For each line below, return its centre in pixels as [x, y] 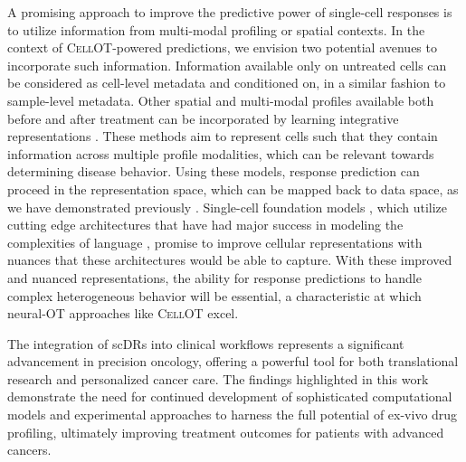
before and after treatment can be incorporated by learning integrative [203, 118]
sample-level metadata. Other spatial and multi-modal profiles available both [221, 100]
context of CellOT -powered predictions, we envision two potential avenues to [222, 47]
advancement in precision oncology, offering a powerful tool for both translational [233, 361]
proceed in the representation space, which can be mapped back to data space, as [233, 189]
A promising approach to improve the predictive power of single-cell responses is [230, 12]
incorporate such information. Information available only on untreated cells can [227, 65]
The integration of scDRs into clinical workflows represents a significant [206, 343]
